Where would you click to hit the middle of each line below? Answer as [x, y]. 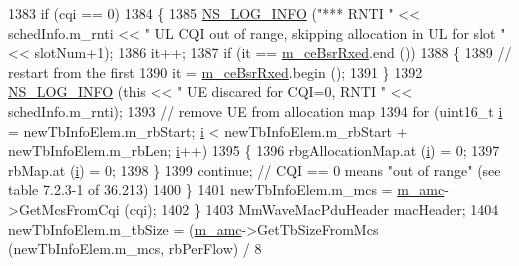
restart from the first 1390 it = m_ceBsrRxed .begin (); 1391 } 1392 [215, 71]
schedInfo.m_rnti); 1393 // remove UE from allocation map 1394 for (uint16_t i [255, 110]
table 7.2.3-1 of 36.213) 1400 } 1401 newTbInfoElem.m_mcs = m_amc [226, 189]
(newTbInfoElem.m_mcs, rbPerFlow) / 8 [135, 248]
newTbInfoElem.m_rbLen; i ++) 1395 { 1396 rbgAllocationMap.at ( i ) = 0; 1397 [254, 150]
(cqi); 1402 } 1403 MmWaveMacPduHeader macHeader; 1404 [311, 208]
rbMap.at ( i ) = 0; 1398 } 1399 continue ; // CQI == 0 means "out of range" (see [254, 169]
